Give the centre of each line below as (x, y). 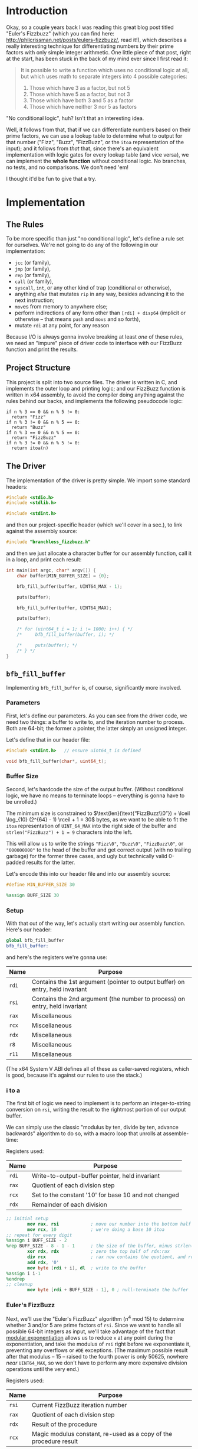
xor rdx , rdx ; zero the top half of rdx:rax (98, 1252)
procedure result (55, 1441)
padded (16, 862)
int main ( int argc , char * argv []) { (51, 571)
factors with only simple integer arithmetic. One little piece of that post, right (99, 52)
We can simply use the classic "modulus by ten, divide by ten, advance (92, 1127)
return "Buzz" (29, 427)
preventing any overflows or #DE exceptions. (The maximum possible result (97, 1350)
